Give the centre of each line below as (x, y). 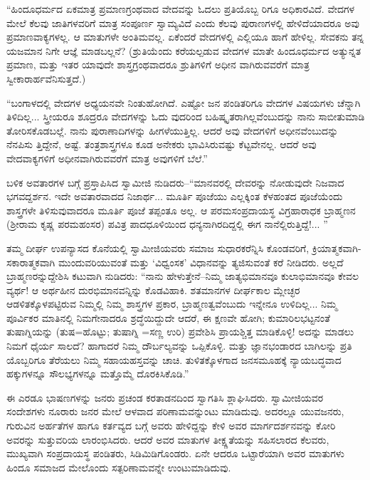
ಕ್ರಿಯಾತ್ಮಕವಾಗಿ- (337, 247)
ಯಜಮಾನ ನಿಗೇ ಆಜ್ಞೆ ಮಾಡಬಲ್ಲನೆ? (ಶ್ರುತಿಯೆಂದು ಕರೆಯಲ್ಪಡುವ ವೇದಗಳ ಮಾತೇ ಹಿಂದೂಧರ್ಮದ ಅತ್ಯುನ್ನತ (184, 50)
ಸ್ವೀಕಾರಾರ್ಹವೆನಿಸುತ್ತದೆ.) (46, 78)
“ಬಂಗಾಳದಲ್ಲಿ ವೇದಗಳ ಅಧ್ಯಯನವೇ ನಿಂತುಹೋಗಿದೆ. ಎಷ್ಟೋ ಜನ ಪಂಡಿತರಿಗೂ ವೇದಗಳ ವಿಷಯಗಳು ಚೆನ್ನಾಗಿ (184, 102)
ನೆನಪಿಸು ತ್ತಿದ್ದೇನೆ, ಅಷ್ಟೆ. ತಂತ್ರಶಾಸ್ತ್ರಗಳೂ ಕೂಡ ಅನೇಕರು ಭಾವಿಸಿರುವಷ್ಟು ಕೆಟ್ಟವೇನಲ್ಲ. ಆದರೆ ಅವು (162, 144)
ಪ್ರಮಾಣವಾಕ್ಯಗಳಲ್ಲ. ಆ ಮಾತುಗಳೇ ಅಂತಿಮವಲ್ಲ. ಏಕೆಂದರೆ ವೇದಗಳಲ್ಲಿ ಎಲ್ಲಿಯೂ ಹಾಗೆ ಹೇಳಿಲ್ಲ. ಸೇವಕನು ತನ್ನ (185, 37)
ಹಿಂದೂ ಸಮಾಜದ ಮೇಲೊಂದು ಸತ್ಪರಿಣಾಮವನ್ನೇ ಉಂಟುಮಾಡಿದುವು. (119, 467)
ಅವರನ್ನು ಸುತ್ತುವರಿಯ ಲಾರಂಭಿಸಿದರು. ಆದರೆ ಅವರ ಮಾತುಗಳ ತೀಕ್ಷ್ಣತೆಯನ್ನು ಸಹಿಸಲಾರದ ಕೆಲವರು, (168, 439)
